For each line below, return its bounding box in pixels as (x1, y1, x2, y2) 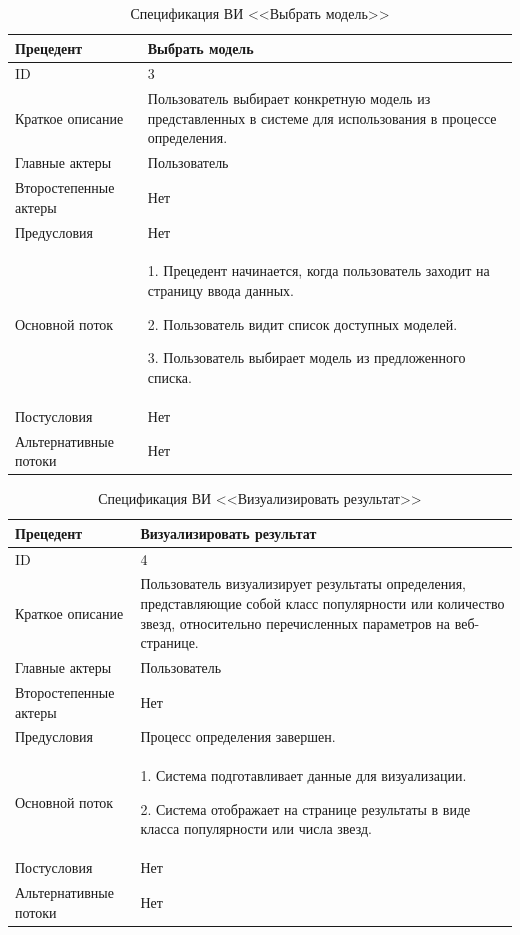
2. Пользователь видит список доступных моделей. (147, 313, 458, 334)
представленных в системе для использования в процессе (147, 107, 497, 128)
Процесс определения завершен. (140, 726, 336, 747)
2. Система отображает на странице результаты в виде (140, 798, 471, 819)
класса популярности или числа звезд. (140, 818, 373, 839)
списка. (147, 366, 192, 387)
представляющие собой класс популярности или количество (140, 593, 505, 614)
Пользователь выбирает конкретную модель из (147, 88, 431, 109)
